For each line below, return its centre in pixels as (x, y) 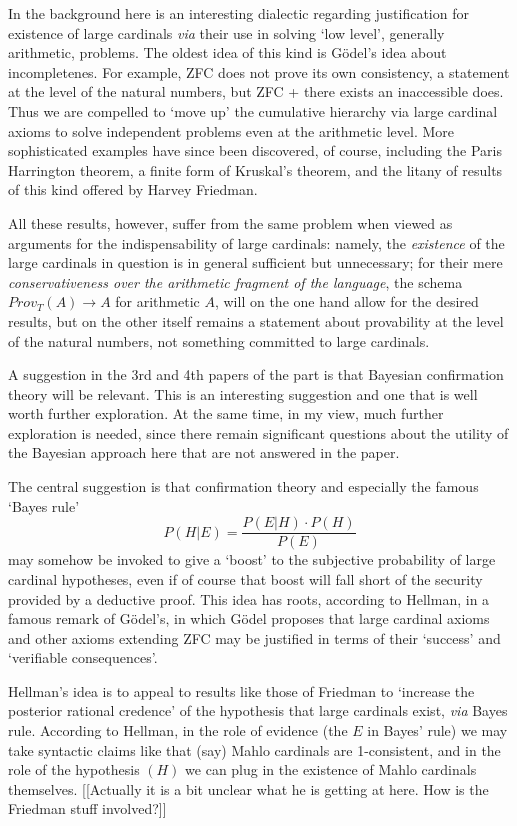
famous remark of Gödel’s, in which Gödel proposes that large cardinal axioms (249, 618)
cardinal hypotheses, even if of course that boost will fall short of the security (245, 578)
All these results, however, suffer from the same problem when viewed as (230, 222)
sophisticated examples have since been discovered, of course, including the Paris (255, 150)
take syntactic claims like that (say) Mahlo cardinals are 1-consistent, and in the (254, 749)
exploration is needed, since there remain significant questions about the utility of (258, 432)
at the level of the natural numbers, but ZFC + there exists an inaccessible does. (256, 91)
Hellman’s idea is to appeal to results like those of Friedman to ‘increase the (241, 690)
